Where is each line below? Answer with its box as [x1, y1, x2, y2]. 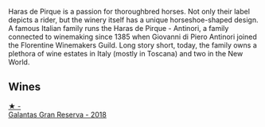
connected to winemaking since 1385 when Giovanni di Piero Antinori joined [8, 32, 257, 41]
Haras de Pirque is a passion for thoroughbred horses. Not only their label [8, 7, 251, 16]
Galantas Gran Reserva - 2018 [8, 110, 107, 119]
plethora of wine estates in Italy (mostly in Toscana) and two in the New [8, 49, 244, 58]
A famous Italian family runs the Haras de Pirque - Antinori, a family [8, 24, 229, 33]
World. [8, 57, 30, 67]
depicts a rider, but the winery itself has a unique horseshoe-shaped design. [8, 15, 259, 25]
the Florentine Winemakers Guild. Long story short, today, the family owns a [8, 40, 257, 50]
